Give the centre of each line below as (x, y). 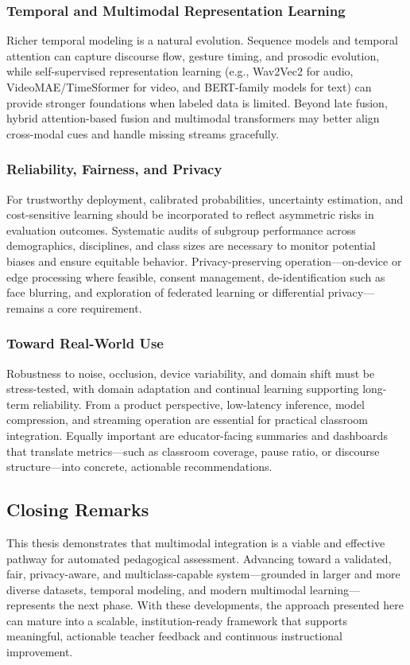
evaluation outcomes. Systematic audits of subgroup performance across (181, 229)
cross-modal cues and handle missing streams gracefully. (143, 133)
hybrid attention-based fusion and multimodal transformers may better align (193, 118)
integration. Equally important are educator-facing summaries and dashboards (197, 435)
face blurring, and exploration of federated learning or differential (166, 292)
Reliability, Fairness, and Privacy (114, 169)
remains (25, 307)
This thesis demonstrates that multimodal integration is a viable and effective (196, 542)
